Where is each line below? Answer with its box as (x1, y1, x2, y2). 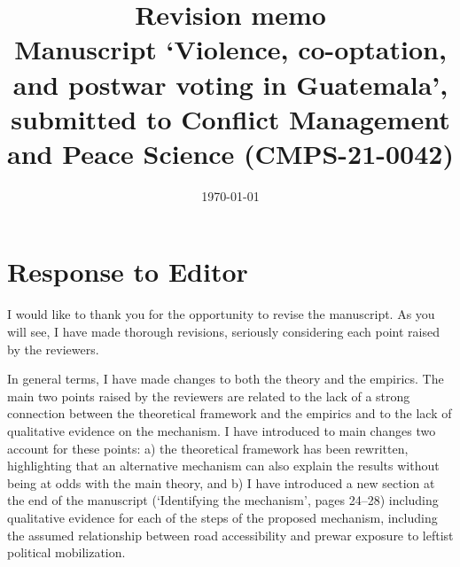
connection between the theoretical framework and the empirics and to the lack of (7, 404, 452, 423)
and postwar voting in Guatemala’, (12, 66, 448, 102)
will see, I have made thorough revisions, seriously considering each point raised (7, 322, 440, 340)
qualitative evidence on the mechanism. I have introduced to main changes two (7, 421, 436, 439)
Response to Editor (7, 253, 248, 290)
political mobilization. (7, 543, 126, 562)
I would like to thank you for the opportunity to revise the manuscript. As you (7, 305, 435, 323)
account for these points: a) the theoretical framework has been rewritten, (7, 439, 409, 457)
